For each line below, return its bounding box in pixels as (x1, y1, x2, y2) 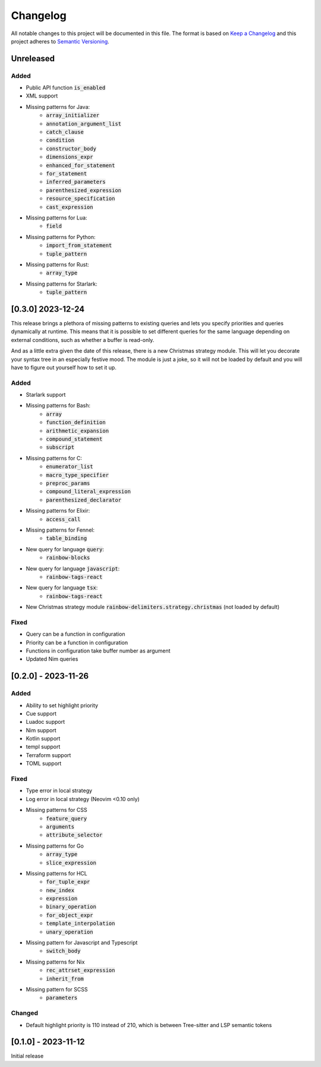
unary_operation (46, 928, 93, 935)
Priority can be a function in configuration (26, 639, 128, 646)
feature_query (46, 815, 87, 822)
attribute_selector (46, 831, 103, 839)
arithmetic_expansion (46, 427, 109, 434)
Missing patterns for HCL (26, 870, 87, 877)
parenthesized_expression (46, 187, 122, 193)
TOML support (26, 760, 62, 767)
